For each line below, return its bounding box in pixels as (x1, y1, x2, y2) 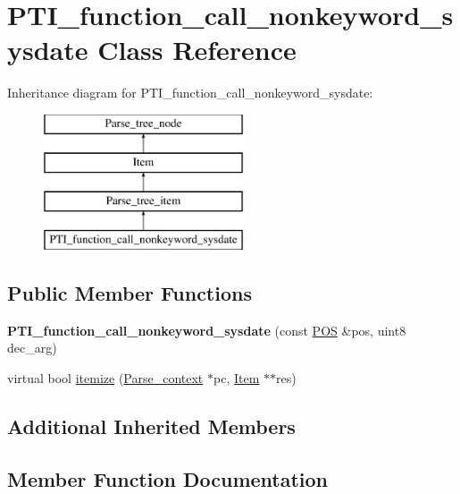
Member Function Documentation (7, 464, 329, 492)
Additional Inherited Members (7, 413, 296, 440)
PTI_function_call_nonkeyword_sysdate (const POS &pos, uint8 (7, 320, 406, 339)
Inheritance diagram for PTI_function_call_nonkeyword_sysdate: (7, 83, 373, 102)
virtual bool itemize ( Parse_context (7, 369, 204, 388)
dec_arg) (7, 338, 57, 357)
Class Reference (97, 31, 297, 68)
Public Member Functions (7, 279, 252, 307)
